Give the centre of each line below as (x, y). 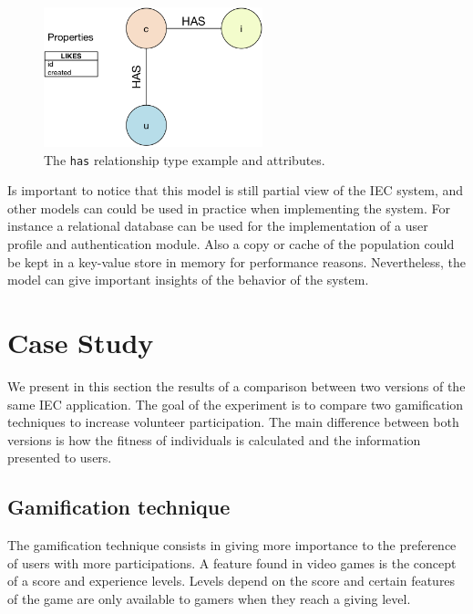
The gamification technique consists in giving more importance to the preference (232, 545)
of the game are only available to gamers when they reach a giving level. (209, 598)
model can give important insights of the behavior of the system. (188, 280)
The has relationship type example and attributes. (185, 159)
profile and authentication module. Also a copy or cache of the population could (231, 244)
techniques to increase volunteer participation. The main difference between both (233, 422)
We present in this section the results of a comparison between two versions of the (236, 385)
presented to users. (60, 458)
